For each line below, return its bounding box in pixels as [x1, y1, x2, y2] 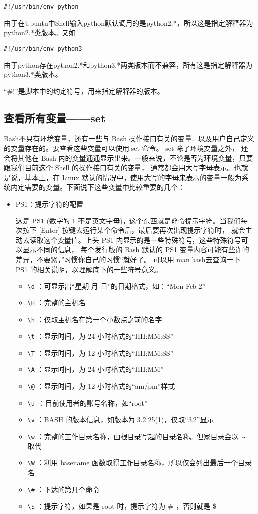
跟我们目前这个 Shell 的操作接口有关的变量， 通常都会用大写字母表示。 [4, 162, 234, 173]
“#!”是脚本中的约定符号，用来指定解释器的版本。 [4, 85, 164, 96]
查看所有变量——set [4, 110, 106, 125]
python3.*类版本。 [4, 69, 62, 79]
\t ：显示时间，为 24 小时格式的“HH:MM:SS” [27, 331, 174, 341]
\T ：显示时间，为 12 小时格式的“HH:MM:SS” [27, 347, 174, 358]
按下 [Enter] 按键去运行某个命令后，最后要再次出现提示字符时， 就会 [22, 225, 245, 235]
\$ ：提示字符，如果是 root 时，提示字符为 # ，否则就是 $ [27, 501, 216, 511]
